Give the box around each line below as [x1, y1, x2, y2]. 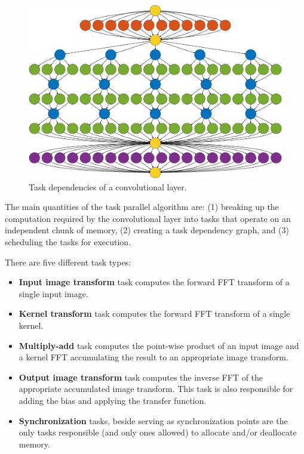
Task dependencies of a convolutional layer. [29, 180, 187, 193]
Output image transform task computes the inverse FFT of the [19, 370, 263, 383]
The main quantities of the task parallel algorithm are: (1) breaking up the [5, 200, 279, 213]
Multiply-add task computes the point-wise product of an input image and [19, 339, 299, 351]
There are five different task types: [5, 255, 131, 268]
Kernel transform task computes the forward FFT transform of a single [19, 307, 290, 320]
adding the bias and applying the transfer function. [19, 394, 207, 406]
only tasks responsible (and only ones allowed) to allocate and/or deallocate [19, 426, 297, 438]
